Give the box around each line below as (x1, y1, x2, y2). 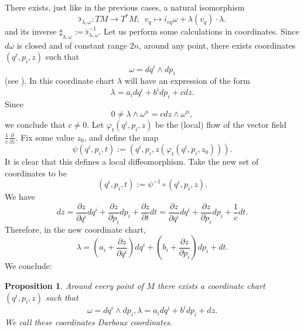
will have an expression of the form (124, 74, 250, 87)
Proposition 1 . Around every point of (5, 279, 144, 291)
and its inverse (5, 25, 57, 38)
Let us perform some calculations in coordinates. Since (104, 25, 299, 38)
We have (5, 190, 35, 203)
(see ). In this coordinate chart (5, 74, 115, 87)
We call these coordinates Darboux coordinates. (5, 315, 173, 328)
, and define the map (84, 131, 159, 143)
